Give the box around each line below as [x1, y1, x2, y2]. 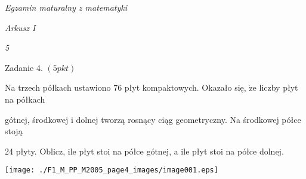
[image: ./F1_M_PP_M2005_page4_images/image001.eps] [5, 166, 218, 175]
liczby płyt [259, 81, 298, 94]
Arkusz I [5, 21, 36, 33]
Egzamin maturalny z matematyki [5, 1, 128, 13]
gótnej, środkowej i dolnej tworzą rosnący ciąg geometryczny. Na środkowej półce [5, 113, 301, 125]
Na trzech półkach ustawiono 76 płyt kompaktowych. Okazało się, [5, 81, 246, 94]
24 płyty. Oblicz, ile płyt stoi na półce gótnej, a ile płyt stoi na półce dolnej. [5, 144, 284, 157]
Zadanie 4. [5, 61, 43, 73]
